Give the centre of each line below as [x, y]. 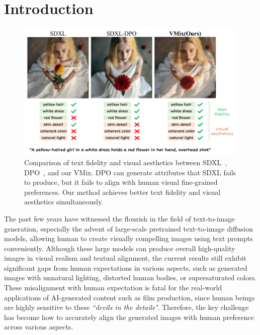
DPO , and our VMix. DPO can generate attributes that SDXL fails [130, 172]
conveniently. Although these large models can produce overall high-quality [120, 248]
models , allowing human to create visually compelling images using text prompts [128, 238]
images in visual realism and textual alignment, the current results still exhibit [125, 258]
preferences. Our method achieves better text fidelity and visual [122, 192]
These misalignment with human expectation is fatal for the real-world [113, 288]
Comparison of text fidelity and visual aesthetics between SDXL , [126, 162]
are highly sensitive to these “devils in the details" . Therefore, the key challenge [126, 307]
